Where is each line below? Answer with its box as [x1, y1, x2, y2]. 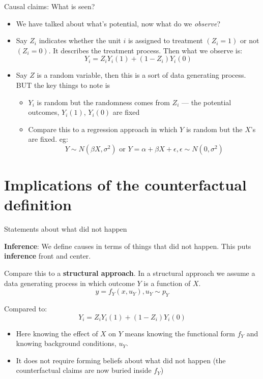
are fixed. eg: [28, 134, 68, 144]
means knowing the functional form [125, 328, 235, 338]
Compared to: [4, 303, 47, 314]
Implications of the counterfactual [4, 174, 247, 195]
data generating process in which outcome [4, 277, 135, 288]
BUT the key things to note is [16, 79, 110, 90]
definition [4, 194, 72, 215]
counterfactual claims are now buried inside [16, 365, 152, 375]
